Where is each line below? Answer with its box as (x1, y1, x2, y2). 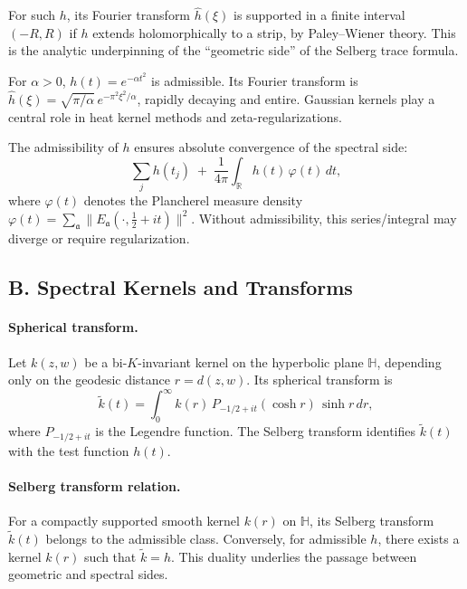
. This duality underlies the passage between (170, 546, 417, 565)
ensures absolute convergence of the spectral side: (134, 138, 408, 157)
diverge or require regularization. (8, 229, 190, 248)
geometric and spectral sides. (8, 565, 168, 584)
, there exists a (377, 529, 460, 548)
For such (8, 5, 56, 24)
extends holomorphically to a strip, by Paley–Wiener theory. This (92, 23, 456, 42)
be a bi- (84, 352, 128, 371)
